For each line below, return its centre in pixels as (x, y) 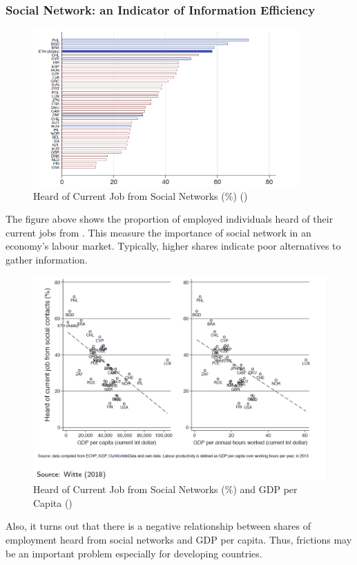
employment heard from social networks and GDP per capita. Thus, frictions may (179, 540)
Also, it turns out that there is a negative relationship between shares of (158, 526)
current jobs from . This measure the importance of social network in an (158, 232)
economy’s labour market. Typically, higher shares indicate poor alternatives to (173, 246)
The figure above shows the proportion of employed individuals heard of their (170, 219)
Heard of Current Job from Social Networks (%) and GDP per (165, 489)
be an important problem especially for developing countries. (134, 553)
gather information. (47, 260)
